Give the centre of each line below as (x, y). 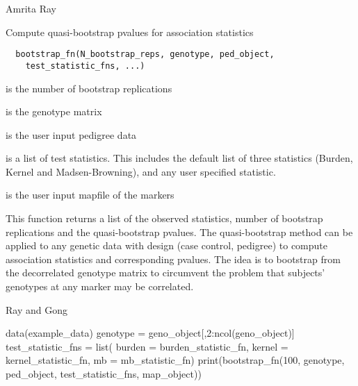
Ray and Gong (36, 309)
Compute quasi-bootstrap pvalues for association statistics (130, 32)
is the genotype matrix (54, 111)
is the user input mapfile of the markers (90, 195)
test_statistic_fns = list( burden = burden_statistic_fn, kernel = (147, 346)
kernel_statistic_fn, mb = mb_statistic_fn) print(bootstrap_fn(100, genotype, (175, 360)
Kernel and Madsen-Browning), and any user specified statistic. (141, 171)
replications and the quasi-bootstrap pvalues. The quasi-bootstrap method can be (179, 232)
